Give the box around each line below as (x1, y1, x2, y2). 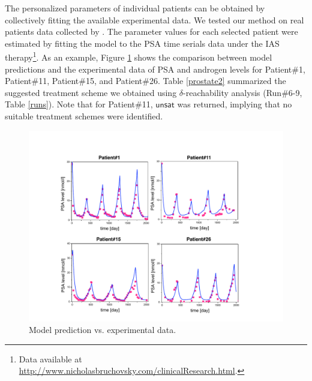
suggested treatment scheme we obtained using (5, 86, 177, 98)
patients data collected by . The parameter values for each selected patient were (5, 25, 298, 38)
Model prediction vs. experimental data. (29, 323, 176, 336)
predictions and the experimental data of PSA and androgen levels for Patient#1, (5, 62, 305, 75)
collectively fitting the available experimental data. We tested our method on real (5, 13, 304, 26)
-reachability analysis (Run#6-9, (183, 86, 302, 98)
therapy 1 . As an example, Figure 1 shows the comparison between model (5, 49, 272, 64)
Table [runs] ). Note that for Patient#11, (5, 98, 153, 110)
